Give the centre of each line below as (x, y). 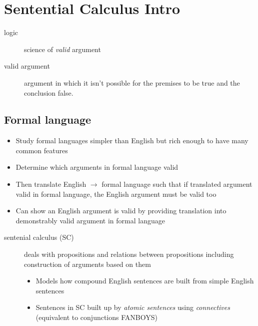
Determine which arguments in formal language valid (97, 167)
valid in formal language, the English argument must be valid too (116, 194)
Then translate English (51, 184)
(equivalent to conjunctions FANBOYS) (96, 317)
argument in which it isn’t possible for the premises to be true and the (132, 82)
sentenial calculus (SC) (39, 237)
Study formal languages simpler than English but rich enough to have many (132, 140)
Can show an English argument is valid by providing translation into (121, 211)
